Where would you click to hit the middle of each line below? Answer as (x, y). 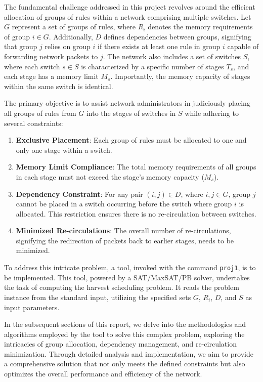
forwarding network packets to (51, 56)
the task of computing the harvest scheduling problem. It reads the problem (122, 287)
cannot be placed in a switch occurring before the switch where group (124, 204)
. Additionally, (71, 36)
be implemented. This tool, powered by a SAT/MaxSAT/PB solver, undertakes (127, 277)
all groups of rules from (40, 113)
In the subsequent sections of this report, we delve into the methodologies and (125, 324)
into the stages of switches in (131, 113)
